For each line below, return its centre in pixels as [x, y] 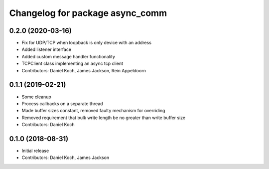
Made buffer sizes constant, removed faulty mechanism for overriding [93, 111]
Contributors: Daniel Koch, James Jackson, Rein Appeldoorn [84, 70]
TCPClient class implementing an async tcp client [72, 64]
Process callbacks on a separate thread [62, 103]
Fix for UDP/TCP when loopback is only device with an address [87, 43]
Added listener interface [47, 49]
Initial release [35, 151]
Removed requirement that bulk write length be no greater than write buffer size [104, 118]
